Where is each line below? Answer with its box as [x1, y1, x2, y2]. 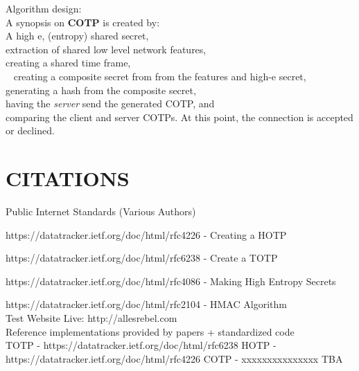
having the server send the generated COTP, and [6, 96, 215, 111]
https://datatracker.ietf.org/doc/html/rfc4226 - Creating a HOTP [6, 227, 287, 242]
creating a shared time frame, [6, 55, 131, 70]
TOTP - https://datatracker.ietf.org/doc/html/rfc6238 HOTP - [6, 338, 277, 352]
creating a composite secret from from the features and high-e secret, [13, 69, 306, 83]
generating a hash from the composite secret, [6, 82, 196, 97]
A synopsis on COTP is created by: [6, 15, 160, 29]
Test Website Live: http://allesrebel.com [6, 311, 177, 325]
